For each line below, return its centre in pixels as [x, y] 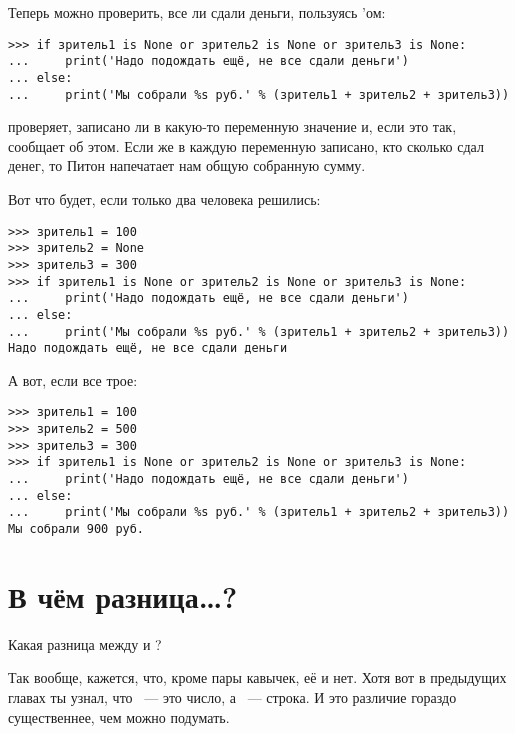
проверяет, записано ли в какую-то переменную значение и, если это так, [232, 126]
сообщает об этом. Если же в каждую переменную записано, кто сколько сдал [246, 145]
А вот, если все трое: [73, 379]
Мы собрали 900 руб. [76, 529]
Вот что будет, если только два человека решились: [164, 199]
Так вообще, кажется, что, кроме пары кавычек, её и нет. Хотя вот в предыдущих [257, 677]
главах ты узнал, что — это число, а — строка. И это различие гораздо [232, 697]
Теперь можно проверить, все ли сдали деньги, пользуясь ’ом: [197, 12]
